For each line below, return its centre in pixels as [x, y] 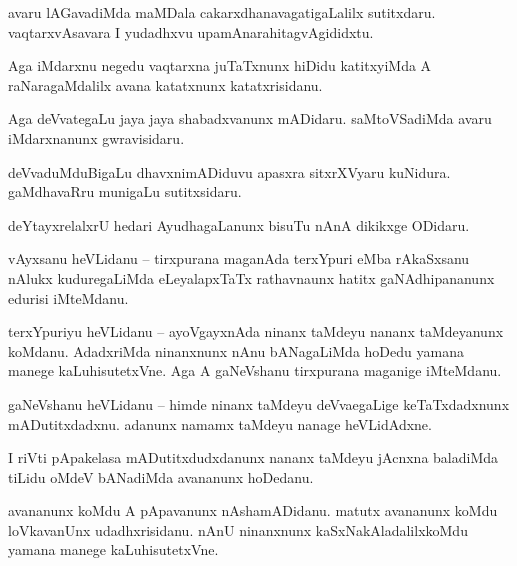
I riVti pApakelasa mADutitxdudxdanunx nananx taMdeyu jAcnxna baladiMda [253, 457]
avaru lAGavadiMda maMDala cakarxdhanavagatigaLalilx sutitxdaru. [222, 12]
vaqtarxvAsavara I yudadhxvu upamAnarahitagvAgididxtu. [191, 31]
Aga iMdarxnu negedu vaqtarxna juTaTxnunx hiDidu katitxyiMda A [220, 65]
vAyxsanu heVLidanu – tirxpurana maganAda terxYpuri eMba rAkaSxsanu [239, 258]
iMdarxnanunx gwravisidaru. [96, 137]
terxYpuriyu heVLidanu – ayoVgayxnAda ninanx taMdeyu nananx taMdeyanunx [256, 331]
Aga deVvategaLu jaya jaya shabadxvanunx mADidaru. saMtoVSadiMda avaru [250, 118]
